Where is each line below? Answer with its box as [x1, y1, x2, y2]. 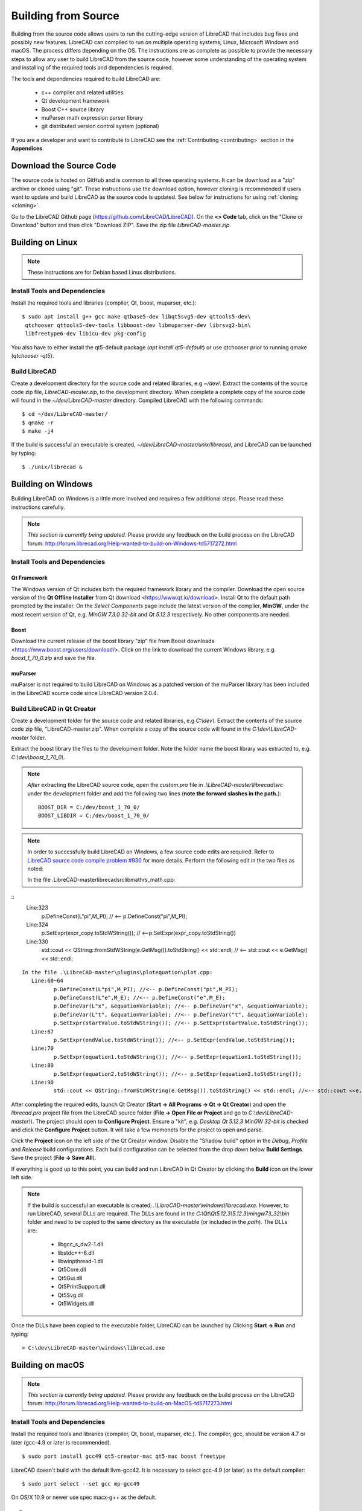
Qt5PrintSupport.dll [57, 1283, 106, 1290]
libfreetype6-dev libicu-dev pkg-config [25, 330, 146, 337]
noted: [27, 865, 43, 873]
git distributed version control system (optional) [41, 123, 159, 130]
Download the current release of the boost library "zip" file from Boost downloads [11, 638, 215, 645]
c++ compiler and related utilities [41, 88, 124, 96]
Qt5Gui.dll [57, 1274, 83, 1281]
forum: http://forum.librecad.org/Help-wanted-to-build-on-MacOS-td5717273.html [27, 1400, 232, 1407]
